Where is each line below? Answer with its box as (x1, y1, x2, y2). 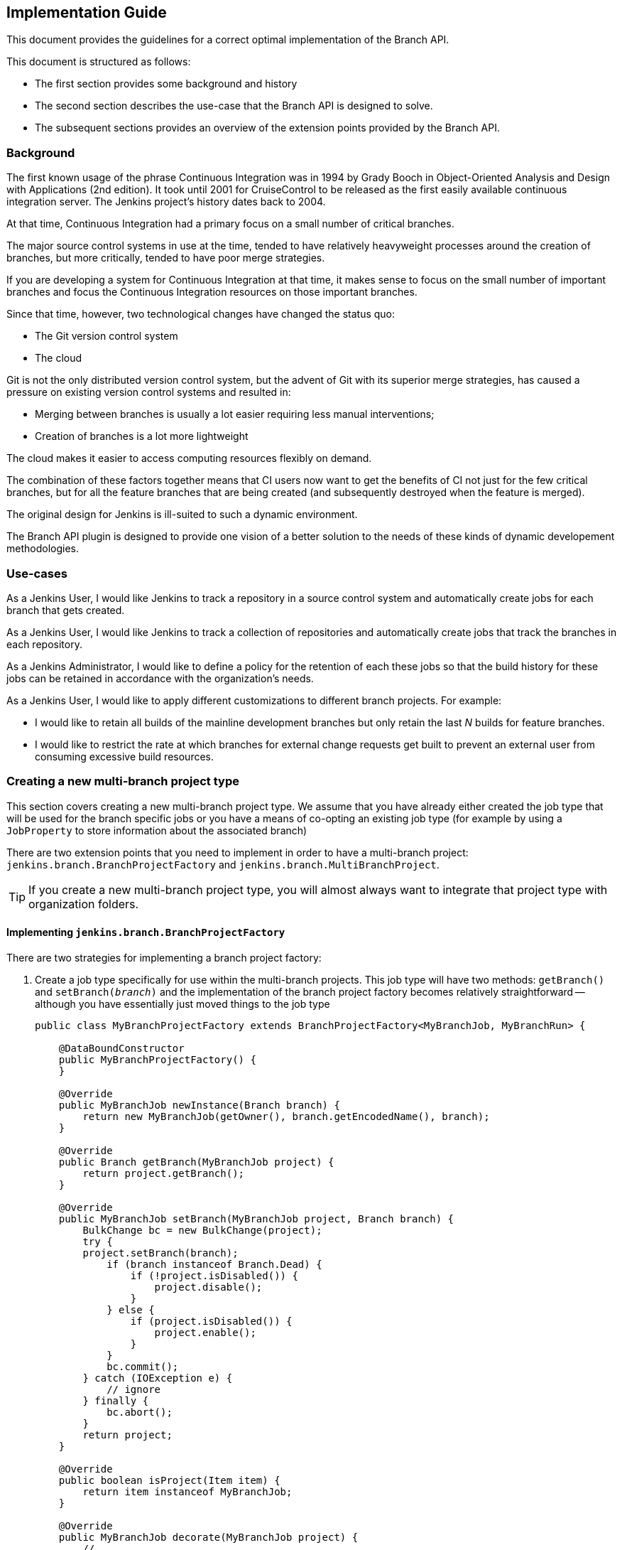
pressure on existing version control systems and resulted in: (6, 386, 291, 399)
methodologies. (6, 542, 79, 555)
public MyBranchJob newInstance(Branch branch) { (58, 1099, 340, 1111)
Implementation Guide (6, 4, 167, 21)
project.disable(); (154, 1281, 263, 1293)
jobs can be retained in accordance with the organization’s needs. (6, 672, 314, 684)
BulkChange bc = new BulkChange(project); (82, 1224, 322, 1236)
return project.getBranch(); (82, 1167, 245, 1179)
